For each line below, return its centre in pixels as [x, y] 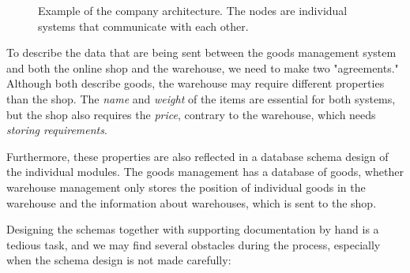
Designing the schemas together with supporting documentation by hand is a [193, 229]
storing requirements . [57, 130]
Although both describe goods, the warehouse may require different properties [196, 83]
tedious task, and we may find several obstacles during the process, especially [194, 244]
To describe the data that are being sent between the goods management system [201, 52]
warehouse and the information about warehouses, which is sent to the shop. [192, 202]
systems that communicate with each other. [143, 26]
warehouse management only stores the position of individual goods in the [186, 187]
